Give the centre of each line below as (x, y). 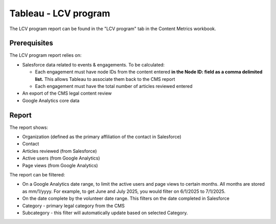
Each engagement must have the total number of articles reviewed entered (114, 86)
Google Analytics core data (51, 100)
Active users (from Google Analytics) (61, 158)
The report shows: (29, 127)
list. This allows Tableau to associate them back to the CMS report (105, 79)
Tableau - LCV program (60, 13)
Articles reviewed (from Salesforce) (60, 151)
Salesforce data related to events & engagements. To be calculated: (94, 64)
